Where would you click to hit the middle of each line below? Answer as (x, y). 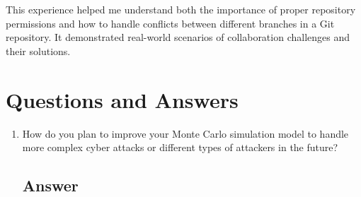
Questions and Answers (122, 99)
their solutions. (38, 50)
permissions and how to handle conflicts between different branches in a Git (170, 23)
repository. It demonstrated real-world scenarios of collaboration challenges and (178, 37)
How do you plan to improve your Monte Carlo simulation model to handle (185, 133)
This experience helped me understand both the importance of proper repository (181, 9)
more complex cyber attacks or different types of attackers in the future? (180, 147)
